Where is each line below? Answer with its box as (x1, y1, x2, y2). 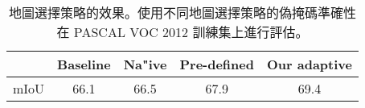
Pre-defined (179, 55, 254, 73)
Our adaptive (266, 55, 352, 73)
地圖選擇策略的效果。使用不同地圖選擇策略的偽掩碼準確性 (8, 3, 356, 22)
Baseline (57, 55, 111, 73)
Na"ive (123, 55, 167, 73)
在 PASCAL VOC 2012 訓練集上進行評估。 (56, 23, 309, 41)
